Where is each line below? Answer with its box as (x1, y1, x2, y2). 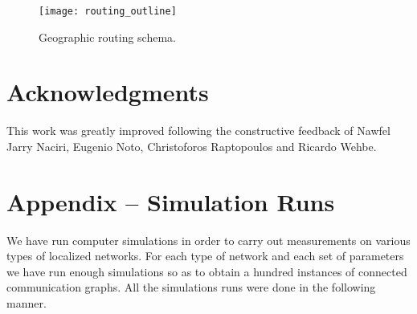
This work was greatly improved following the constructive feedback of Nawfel (6, 122, 390, 139)
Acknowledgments (6, 75, 209, 108)
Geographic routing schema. (39, 28, 176, 45)
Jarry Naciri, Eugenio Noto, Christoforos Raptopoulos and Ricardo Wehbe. (6, 137, 377, 154)
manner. (6, 295, 47, 312)
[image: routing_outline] (39, 6, 177, 17)
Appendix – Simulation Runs (6, 185, 335, 218)
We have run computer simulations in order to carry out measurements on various (6, 231, 411, 248)
